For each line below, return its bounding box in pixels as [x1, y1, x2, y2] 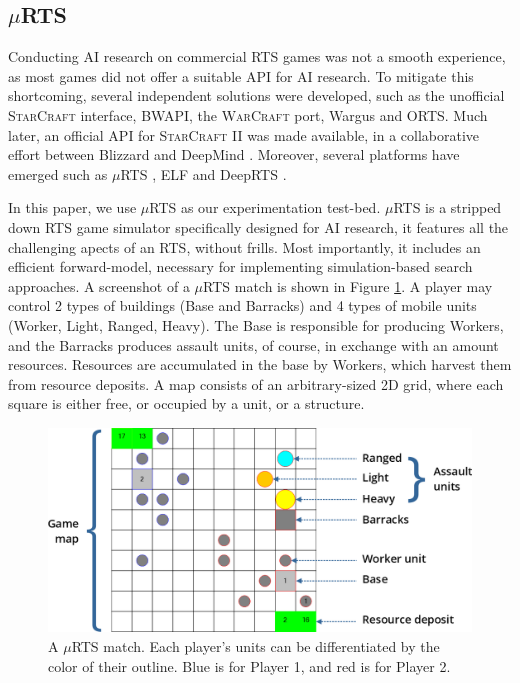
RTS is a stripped [393, 197, 502, 218]
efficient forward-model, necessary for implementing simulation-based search [8, 256, 473, 277]
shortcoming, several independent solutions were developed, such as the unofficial [8, 85, 505, 106]
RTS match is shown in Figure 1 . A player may [203, 275, 493, 296]
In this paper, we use [8, 197, 137, 218]
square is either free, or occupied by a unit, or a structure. [8, 393, 365, 414]
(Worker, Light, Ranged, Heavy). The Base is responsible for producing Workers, [8, 314, 504, 335]
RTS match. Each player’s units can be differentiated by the [71, 636, 440, 657]
